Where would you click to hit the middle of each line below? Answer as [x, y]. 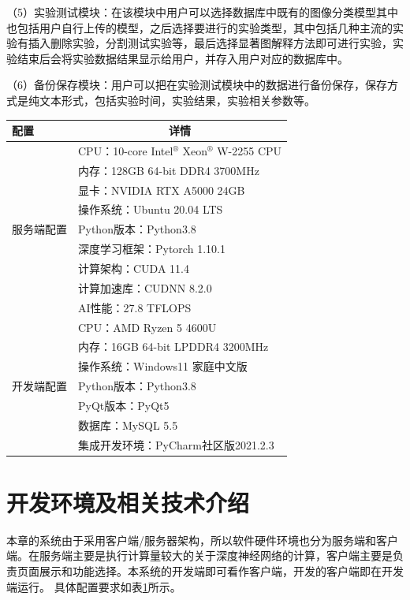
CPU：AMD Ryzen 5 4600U [147, 327]
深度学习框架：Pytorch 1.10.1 [152, 249]
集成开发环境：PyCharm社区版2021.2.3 [176, 444]
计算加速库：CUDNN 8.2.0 [145, 287]
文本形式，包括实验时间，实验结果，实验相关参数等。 [177, 100]
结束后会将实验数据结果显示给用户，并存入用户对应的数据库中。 [183, 58]
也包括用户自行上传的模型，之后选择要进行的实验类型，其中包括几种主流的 [199, 27]
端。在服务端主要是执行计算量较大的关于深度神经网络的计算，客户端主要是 [199, 555]
